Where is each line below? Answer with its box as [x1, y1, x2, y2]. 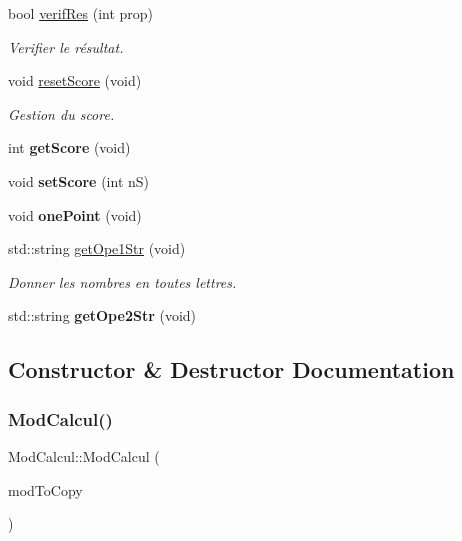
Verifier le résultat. [8, 36, 124, 57]
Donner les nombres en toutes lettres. [8, 271, 237, 292]
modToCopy [8, 479, 83, 500]
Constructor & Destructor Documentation [8, 354, 455, 385]
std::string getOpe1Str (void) [8, 238, 186, 259]
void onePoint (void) [8, 204, 142, 225]
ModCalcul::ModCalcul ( [8, 445, 160, 466]
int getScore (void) [8, 137, 131, 158]
